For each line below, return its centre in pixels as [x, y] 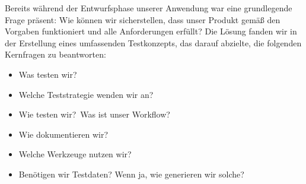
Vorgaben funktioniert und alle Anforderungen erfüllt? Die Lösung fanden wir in [151, 31]
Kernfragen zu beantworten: [55, 54]
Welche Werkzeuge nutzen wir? [75, 154]
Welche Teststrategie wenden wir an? [86, 94]
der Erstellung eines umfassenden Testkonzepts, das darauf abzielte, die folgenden [153, 42]
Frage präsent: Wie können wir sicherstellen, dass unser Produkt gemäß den [143, 19]
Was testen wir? [48, 74]
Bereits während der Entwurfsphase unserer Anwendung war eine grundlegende [149, 8]
